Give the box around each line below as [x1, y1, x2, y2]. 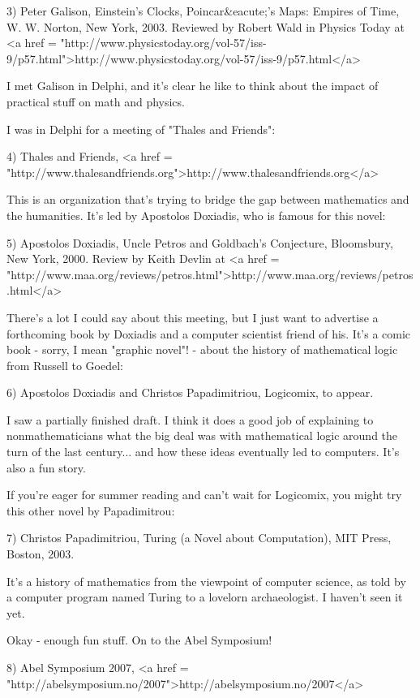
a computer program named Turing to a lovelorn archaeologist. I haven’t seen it [6, 588, 403, 605]
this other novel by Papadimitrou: [6, 502, 175, 519]
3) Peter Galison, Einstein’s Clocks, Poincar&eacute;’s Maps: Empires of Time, [6, 2, 400, 19]
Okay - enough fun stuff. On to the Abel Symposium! [6, 631, 272, 648]
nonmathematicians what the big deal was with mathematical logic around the [6, 427, 398, 444]
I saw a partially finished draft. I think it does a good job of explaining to [6, 411, 374, 428]
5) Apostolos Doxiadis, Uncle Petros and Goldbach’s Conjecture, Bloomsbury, [6, 234, 393, 251]
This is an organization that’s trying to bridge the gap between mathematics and [6, 191, 409, 208]
